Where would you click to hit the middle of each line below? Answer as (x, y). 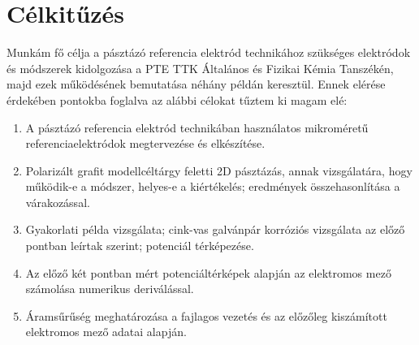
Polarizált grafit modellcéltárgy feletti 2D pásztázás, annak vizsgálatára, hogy (219, 170)
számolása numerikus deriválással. (110, 289)
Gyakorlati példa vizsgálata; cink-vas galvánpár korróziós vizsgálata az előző (215, 229)
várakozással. (58, 202)
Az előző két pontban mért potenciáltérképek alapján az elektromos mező (208, 272)
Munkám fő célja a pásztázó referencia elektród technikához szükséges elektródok (209, 52)
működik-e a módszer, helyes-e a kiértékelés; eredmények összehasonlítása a (213, 186)
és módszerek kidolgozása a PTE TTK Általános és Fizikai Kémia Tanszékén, (200, 68)
